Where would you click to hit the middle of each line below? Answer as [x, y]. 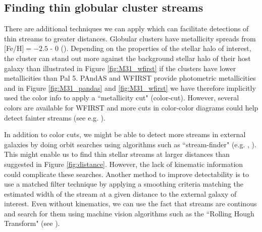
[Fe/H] [14, 48]
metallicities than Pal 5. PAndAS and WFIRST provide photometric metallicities [130, 78]
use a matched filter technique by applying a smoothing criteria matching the [124, 184]
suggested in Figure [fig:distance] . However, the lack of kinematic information [124, 164]
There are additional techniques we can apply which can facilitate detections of [126, 28]
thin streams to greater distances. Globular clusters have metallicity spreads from [130, 38]
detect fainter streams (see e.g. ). [55, 117]
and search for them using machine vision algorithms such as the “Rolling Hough [129, 213]
